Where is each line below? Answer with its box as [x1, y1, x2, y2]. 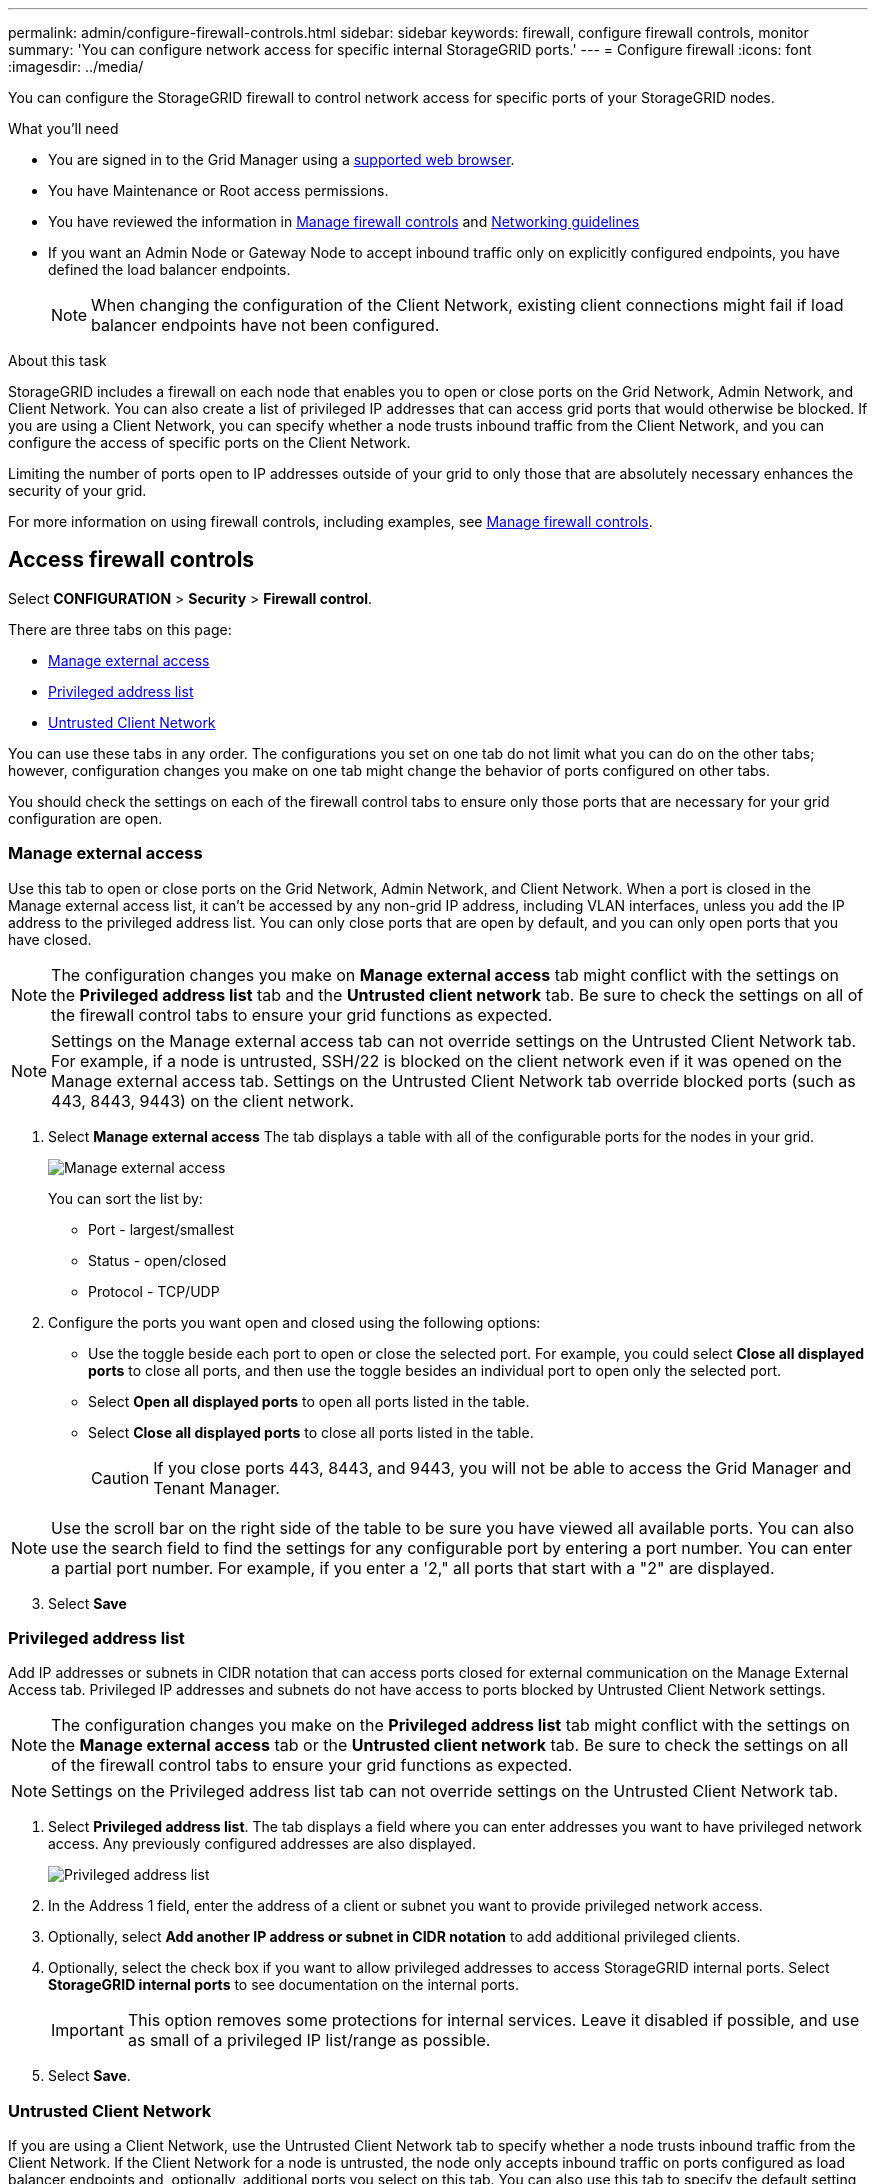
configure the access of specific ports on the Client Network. [8, 434, 411, 451]
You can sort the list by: [48, 1189, 203, 1207]
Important [51, 2020, 124, 2041]
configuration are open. [8, 809, 163, 827]
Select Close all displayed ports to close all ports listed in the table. [88, 1423, 534, 1441]
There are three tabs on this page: [8, 620, 232, 638]
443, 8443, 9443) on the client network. [51, 1090, 355, 1111]
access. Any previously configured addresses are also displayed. [48, 1835, 476, 1853]
